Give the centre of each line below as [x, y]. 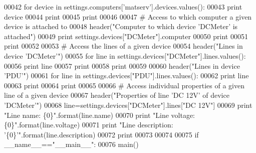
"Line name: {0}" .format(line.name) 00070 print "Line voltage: [100, 115]
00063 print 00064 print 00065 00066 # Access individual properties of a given [124, 85]
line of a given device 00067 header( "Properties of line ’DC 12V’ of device [117, 95]
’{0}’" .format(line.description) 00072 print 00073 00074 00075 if [101, 134]
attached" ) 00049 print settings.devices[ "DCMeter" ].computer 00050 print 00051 [126, 36]
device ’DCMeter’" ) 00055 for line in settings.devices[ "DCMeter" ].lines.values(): [125, 55]
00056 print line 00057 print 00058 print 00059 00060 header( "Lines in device [122, 65]
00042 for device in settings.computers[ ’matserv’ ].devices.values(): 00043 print [123, 7]
